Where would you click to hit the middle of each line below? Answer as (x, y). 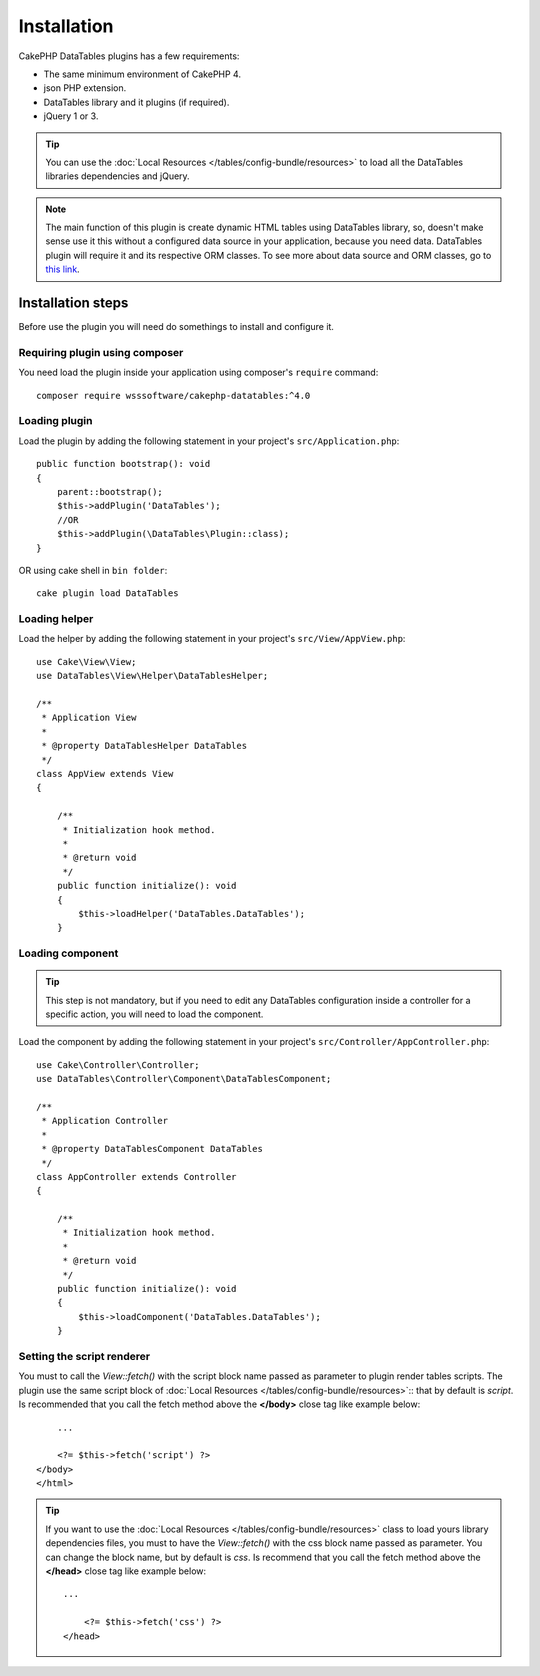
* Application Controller (105, 1121)
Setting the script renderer (84, 1356)
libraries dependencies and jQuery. (117, 176)
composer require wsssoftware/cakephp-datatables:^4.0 (173, 395)
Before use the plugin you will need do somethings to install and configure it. (176, 327)
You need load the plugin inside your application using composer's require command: (198, 372)
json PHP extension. (85, 88)
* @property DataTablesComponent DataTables (152, 1149)
